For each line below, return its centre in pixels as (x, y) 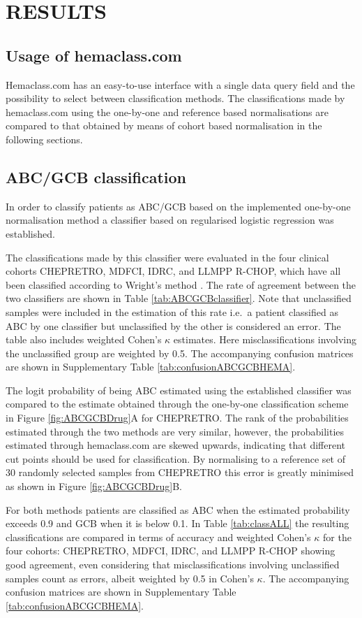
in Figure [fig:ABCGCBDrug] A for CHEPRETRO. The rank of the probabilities (177, 418)
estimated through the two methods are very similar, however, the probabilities (175, 431)
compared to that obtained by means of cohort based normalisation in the (164, 125)
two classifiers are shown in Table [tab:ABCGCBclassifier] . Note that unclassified (179, 298)
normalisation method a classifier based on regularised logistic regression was (170, 220)
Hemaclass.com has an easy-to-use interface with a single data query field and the (180, 84)
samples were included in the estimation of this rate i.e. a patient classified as (172, 311)
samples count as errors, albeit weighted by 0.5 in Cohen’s (130, 578)
